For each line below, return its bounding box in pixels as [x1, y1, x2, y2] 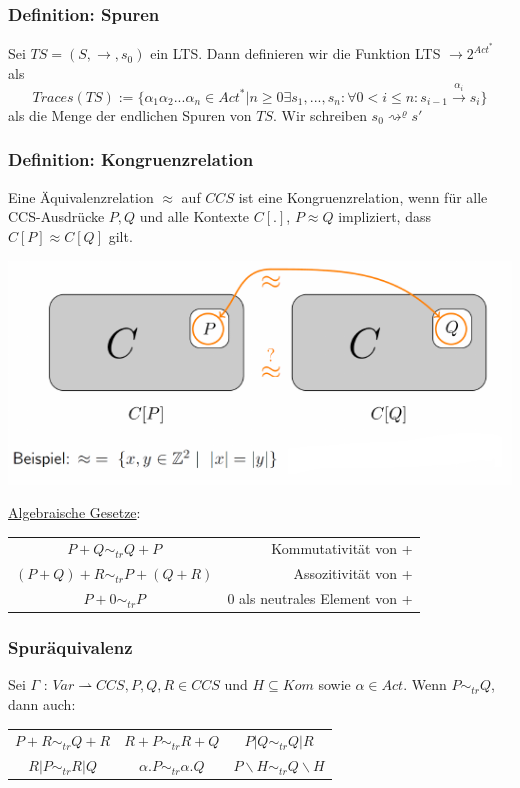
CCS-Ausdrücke [8, 206, 105, 227]
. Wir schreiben [273, 104, 367, 125]
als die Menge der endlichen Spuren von [8, 104, 252, 125]
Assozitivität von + [293, 563, 413, 584]
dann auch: [8, 694, 76, 715]
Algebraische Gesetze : [8, 502, 141, 523]
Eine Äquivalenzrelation [8, 186, 154, 207]
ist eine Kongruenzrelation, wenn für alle [238, 186, 488, 207]
